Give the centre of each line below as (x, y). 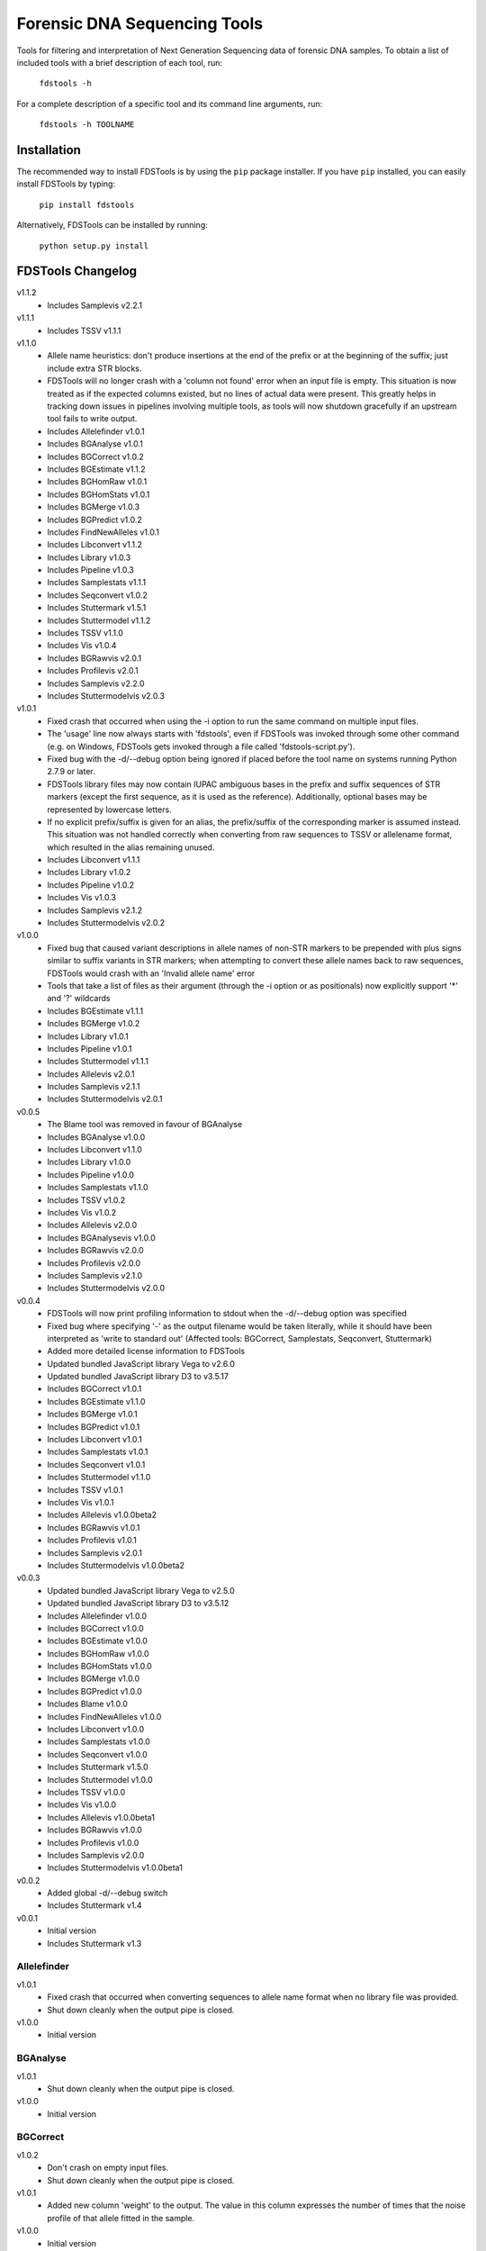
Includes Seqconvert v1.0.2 (97, 595)
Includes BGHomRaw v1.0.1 (97, 482)
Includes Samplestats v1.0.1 (98, 1452)
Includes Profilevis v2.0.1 (93, 671)
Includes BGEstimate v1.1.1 (95, 1011)
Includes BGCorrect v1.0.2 (95, 457)
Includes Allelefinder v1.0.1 (96, 431)
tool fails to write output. (92, 419)
